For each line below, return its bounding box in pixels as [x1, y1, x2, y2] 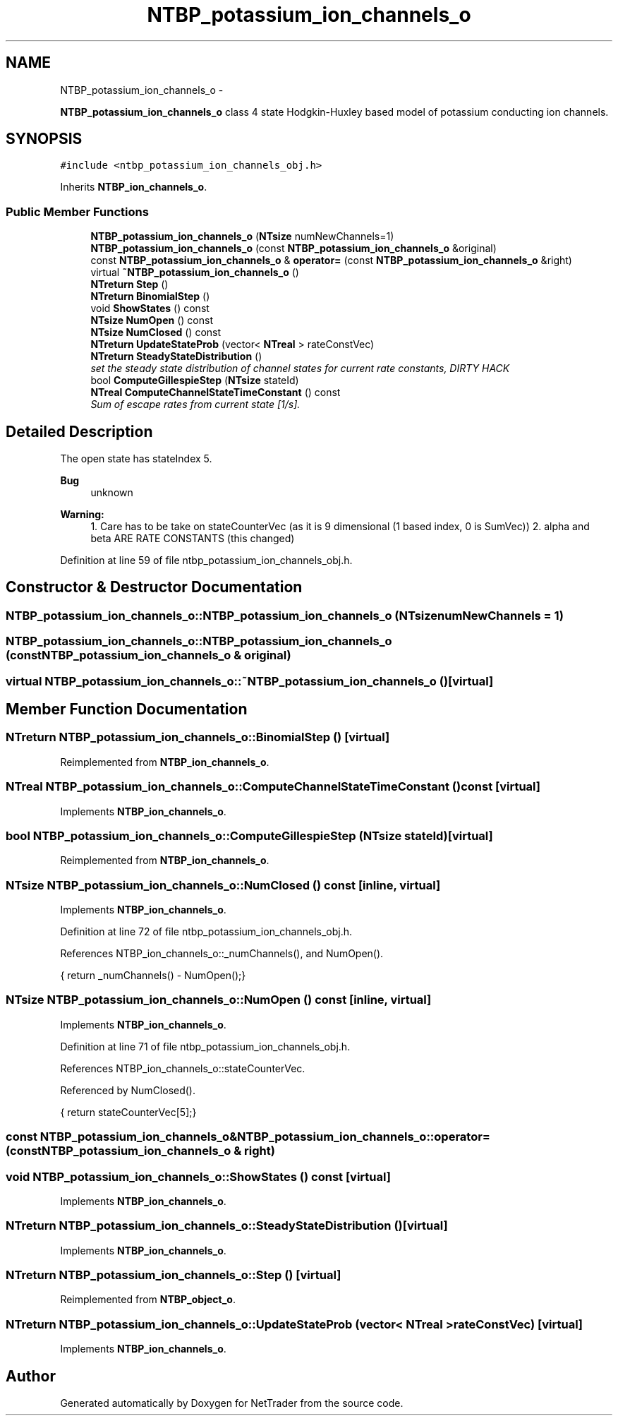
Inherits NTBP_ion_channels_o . [60, 181, 207, 193]
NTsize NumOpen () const [90, 314, 213, 327]
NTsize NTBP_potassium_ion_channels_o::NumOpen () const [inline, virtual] [6, 993, 432, 1007]
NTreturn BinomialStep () [90, 290, 210, 303]
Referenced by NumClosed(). [60, 1084, 196, 1096]
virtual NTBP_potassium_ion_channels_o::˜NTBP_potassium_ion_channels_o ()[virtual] [6, 673, 494, 688]
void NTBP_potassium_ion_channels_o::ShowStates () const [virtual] [6, 1169, 391, 1184]
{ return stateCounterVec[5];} [60, 1105, 197, 1118]
